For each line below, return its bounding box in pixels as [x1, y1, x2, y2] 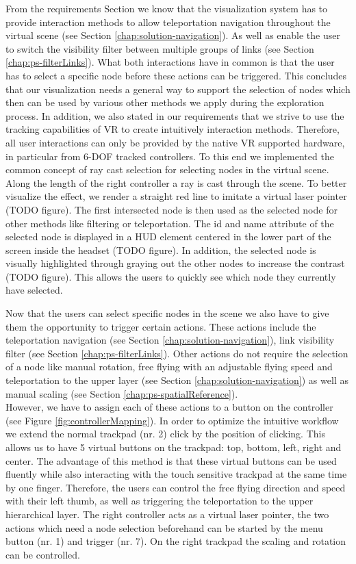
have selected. [5, 283, 63, 297]
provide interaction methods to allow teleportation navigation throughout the [5, 14, 331, 29]
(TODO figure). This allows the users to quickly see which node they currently [5, 269, 336, 283]
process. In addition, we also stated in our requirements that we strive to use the [5, 108, 344, 123]
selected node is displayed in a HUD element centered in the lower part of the [5, 229, 331, 244]
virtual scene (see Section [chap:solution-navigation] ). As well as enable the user [5, 28, 340, 42]
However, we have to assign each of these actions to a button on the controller [5, 400, 333, 414]
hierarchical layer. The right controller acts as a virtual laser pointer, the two [5, 507, 329, 521]
